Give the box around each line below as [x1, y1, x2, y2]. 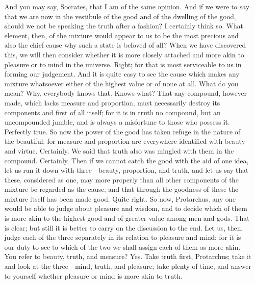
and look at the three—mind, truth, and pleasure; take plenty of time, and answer [4, 261, 252, 271]
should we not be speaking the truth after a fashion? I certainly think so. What [4, 21, 243, 31]
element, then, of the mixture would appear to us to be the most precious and [4, 30, 239, 40]
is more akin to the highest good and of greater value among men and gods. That [4, 213, 250, 223]
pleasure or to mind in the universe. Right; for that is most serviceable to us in [4, 59, 242, 69]
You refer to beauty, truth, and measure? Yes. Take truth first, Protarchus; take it [4, 251, 252, 261]
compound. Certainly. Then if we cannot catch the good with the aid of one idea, [4, 155, 249, 165]
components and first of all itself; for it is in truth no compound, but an [4, 107, 221, 117]
